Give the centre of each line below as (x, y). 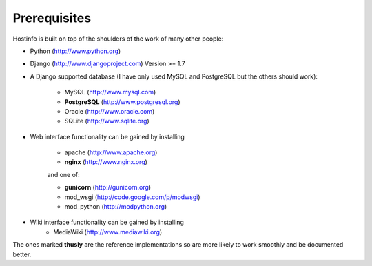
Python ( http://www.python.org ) (75, 51)
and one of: (64, 174)
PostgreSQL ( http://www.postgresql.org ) (122, 102)
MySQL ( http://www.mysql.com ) (110, 92)
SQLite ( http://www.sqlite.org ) (107, 121)
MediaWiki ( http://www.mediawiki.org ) (108, 232)
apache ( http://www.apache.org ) (111, 152)
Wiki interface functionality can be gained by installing (107, 222)
